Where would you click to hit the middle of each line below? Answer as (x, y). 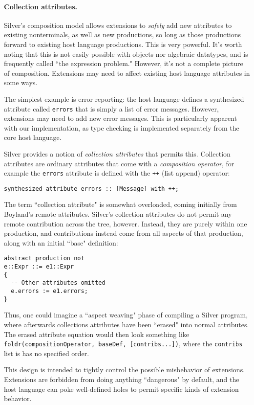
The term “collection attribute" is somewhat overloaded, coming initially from (120, 204)
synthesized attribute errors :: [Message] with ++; (91, 189)
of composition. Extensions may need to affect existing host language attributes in (127, 73)
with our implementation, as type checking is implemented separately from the (122, 127)
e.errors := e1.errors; (49, 291)
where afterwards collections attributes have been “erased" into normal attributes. (127, 324)
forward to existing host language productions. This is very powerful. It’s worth (123, 44)
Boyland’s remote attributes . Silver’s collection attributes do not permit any (118, 214)
